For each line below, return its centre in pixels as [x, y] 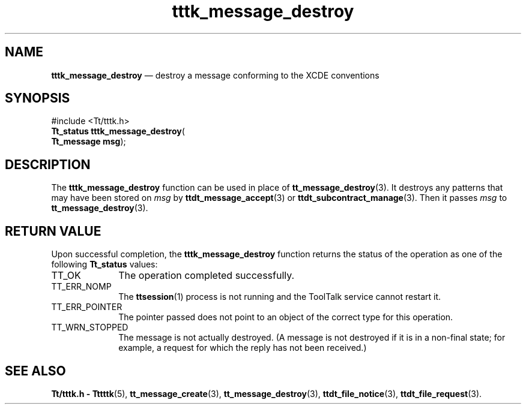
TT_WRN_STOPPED [90, 327]
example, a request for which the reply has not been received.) [243, 348]
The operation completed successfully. [207, 276]
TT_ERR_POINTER [87, 307]
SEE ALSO [35, 371]
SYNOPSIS [38, 98]
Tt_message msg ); [89, 142]
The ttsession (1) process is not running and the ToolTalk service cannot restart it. [280, 297]
